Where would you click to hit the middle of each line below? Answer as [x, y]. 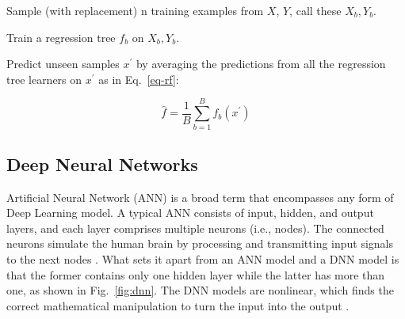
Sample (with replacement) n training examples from [135, 10]
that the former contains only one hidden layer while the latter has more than [196, 274]
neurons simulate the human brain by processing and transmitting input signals [200, 243]
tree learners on [44, 79]
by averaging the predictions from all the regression [261, 64]
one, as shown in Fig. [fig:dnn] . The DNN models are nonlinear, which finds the [200, 290]
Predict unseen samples [63, 64]
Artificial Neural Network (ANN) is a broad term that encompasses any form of [200, 197]
